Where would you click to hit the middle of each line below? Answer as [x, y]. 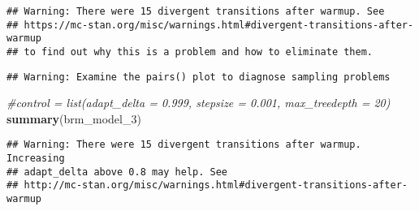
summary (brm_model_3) [74, 118]
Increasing [36, 159]
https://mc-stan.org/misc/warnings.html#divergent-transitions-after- [219, 25]
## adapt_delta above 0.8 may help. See [117, 172]
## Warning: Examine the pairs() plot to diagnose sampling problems [199, 77]
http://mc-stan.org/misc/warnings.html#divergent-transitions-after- [216, 185]
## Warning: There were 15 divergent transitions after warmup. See [196, 11]
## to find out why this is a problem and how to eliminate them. [190, 52]
